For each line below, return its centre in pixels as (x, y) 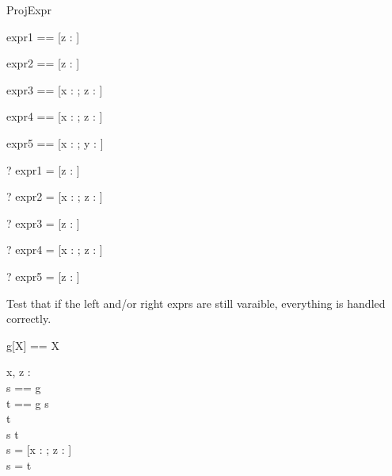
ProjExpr (29, 10)
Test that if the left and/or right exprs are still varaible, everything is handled (196, 303)
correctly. (29, 319)
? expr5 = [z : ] (43, 276)
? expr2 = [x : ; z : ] (55, 196)
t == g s (28, 403)
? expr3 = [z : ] (43, 223)
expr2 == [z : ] (43, 63)
